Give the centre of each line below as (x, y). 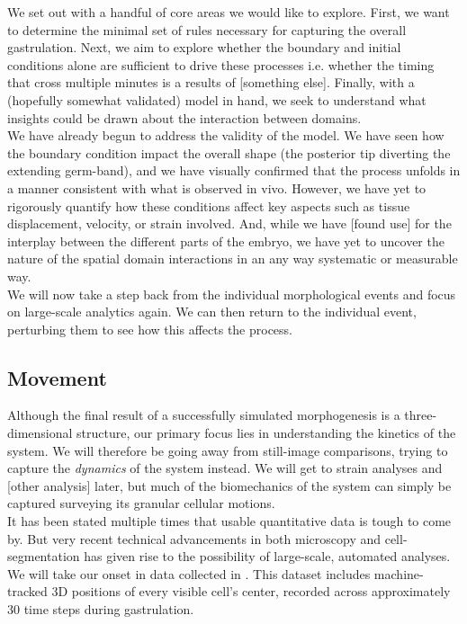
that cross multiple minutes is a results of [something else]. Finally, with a (211, 82)
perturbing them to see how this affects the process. (150, 329)
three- (421, 415)
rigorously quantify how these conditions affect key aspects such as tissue (209, 205)
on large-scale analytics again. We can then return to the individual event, (212, 312)
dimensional (40, 433)
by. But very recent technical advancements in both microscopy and (194, 538)
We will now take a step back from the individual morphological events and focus (232, 294)
